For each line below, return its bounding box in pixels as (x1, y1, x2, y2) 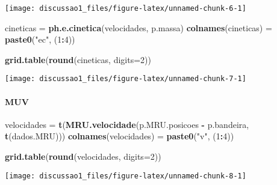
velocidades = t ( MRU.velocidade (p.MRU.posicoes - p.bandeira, (5, 118, 249, 130)
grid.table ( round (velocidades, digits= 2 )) (5, 150, 161, 163)
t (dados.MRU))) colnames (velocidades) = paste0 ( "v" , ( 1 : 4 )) (5, 130, 234, 142)
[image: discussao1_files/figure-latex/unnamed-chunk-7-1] (5, 74, 246, 83)
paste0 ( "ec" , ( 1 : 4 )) (5, 33, 75, 46)
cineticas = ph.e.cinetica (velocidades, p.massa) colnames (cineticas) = (5, 21, 272, 34)
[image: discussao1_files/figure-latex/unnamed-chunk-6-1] (5, 4, 246, 13)
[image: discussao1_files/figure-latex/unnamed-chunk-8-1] (5, 171, 246, 180)
